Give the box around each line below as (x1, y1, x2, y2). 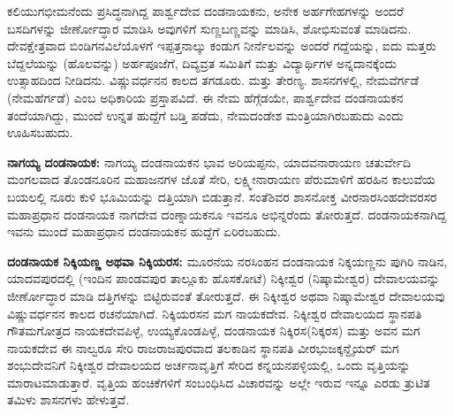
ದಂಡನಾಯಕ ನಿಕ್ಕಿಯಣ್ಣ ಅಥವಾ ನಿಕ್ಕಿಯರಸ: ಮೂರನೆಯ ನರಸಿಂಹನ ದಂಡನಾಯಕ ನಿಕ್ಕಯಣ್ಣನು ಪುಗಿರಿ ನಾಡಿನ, (7, 251, 448, 270)
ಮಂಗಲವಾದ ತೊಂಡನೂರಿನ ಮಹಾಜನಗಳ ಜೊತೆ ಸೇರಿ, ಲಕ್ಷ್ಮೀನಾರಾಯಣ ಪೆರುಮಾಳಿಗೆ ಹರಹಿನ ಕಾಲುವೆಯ (7, 170, 435, 188)
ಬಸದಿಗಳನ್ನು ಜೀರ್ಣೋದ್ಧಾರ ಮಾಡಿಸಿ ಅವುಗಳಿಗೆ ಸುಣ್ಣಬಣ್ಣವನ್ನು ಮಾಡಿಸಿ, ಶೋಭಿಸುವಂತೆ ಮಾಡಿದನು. (7, 19, 412, 37)
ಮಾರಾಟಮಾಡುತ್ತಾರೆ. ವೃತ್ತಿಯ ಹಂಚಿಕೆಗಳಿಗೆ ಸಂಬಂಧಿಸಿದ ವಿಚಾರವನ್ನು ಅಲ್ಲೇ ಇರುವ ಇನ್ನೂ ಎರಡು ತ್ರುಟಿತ (7, 373, 430, 391)
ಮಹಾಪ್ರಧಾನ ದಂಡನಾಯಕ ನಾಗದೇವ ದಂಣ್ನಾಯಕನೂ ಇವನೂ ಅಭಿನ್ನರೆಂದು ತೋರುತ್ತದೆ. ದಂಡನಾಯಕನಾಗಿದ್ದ (7, 204, 447, 223)
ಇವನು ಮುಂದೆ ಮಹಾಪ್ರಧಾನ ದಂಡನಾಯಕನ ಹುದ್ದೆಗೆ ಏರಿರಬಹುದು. (7, 222, 281, 241)
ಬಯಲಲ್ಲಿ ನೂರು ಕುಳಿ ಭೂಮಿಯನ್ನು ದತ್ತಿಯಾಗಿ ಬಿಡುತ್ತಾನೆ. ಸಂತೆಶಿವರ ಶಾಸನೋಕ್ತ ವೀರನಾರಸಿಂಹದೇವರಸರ (7, 187, 437, 205)
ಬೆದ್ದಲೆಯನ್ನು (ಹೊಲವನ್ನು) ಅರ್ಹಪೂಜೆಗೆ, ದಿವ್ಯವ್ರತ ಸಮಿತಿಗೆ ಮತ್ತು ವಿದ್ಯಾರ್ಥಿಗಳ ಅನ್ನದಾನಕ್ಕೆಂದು (7, 53, 397, 72)
